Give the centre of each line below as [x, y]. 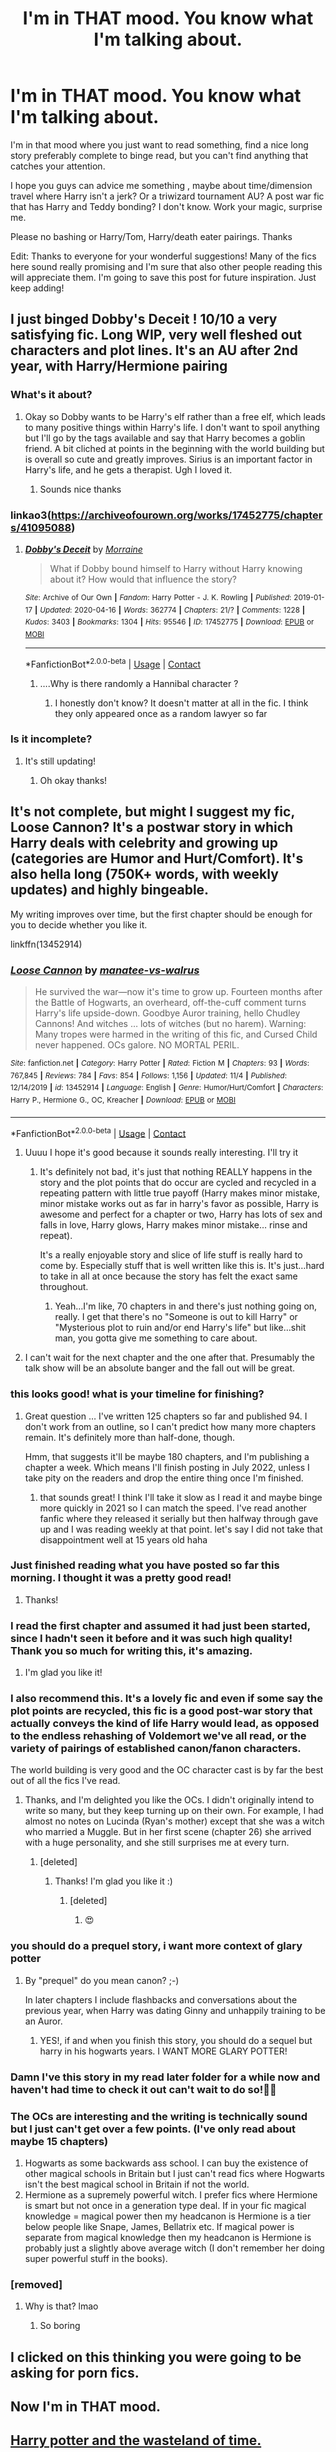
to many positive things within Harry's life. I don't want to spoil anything [172, 427]
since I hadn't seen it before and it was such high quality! [151, 1638]
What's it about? [51, 395]
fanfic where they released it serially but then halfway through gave [179, 1518]
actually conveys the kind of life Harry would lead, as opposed [165, 1724]
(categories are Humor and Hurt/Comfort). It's [157, 858]
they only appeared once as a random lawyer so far [161, 713]
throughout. [64, 1287]
